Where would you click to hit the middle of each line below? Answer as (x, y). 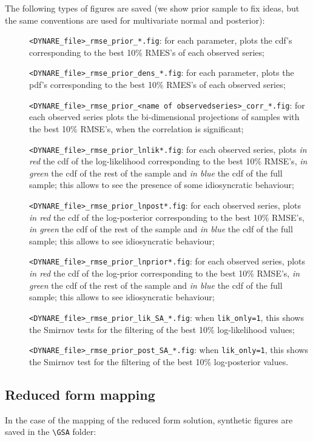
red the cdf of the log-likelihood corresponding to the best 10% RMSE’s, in (168, 161)
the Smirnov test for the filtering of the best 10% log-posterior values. (159, 361)
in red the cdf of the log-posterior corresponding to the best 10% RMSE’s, (167, 217)
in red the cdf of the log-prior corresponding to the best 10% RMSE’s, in (165, 273)
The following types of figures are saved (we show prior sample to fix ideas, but (152, 8)
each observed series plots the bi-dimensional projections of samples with (164, 117)
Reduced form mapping (80, 394)
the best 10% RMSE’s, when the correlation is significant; (136, 128)
